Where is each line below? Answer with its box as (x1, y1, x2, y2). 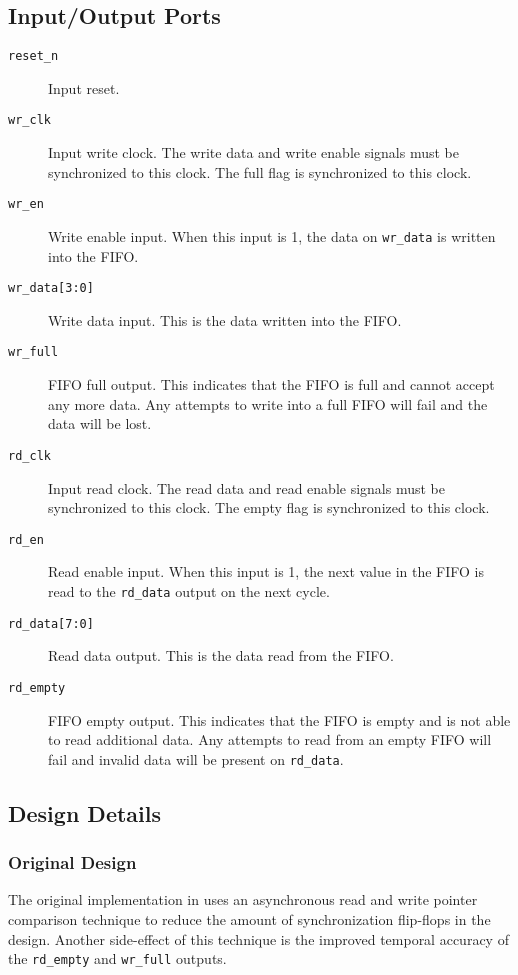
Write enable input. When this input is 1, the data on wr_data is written (48, 225, 496, 246)
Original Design (8, 850, 137, 875)
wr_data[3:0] (8, 281, 94, 296)
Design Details (8, 797, 162, 828)
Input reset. (48, 77, 120, 98)
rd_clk (8, 448, 51, 463)
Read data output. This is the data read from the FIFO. (48, 645, 394, 666)
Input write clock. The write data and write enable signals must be (48, 142, 459, 163)
